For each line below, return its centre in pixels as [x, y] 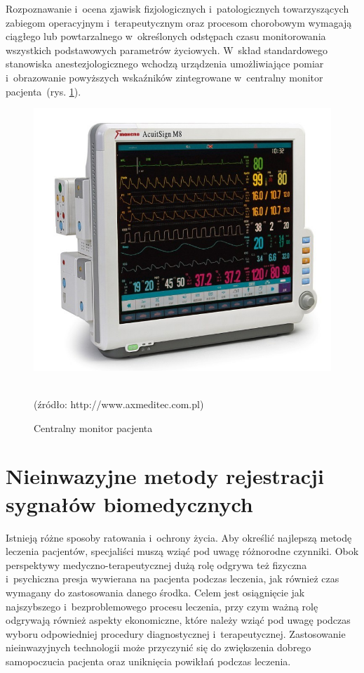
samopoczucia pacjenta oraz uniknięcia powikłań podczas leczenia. [148, 661]
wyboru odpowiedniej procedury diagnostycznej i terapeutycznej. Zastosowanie [176, 633]
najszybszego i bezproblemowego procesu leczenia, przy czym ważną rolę [162, 606]
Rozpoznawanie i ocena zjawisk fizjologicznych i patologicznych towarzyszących [177, 8]
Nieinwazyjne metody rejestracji [165, 476]
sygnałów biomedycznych [129, 503]
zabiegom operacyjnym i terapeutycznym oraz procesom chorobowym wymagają [179, 22]
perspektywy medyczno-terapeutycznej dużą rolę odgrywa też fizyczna [156, 564]
